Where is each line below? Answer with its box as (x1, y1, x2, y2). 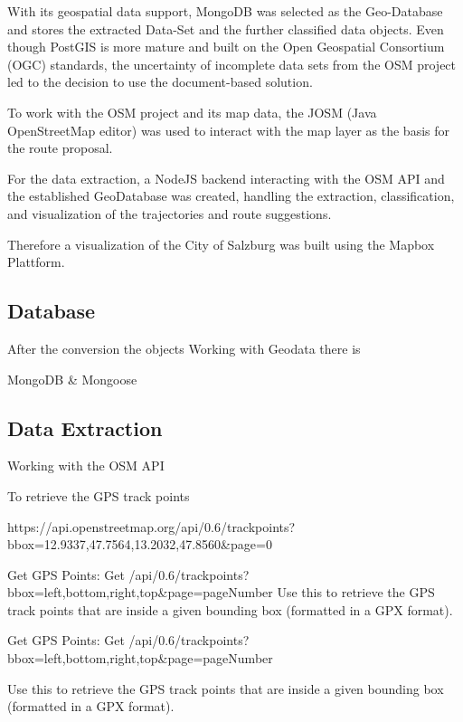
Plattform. (7, 252, 65, 271)
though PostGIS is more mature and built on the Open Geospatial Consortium (7, 37, 445, 56)
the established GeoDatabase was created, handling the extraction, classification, (7, 186, 455, 205)
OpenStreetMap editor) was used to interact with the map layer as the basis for (7, 120, 450, 139)
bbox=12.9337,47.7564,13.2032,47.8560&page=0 (7, 535, 272, 554)
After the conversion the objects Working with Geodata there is (7, 338, 361, 357)
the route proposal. (7, 138, 113, 157)
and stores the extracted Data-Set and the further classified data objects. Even (7, 19, 444, 38)
